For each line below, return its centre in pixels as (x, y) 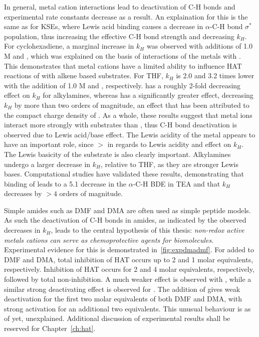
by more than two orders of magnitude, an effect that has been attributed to (132, 105)
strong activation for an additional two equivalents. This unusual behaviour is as (127, 308)
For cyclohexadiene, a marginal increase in (69, 46)
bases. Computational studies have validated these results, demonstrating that (124, 174)
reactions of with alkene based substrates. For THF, (84, 75)
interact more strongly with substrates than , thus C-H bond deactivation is (120, 125)
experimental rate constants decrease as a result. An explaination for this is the (126, 16)
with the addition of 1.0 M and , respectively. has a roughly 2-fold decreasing (122, 85)
